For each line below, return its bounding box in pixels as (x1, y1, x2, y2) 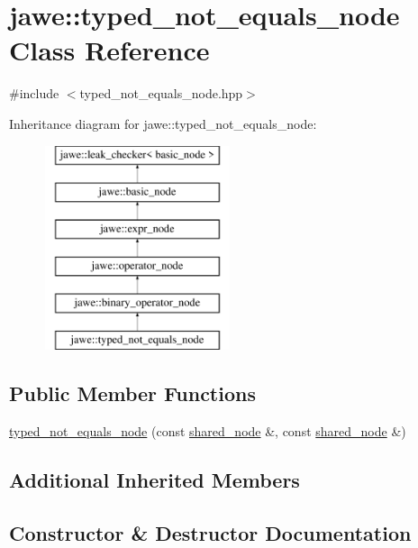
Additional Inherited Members (9, 466, 300, 494)
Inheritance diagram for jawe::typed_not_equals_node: (9, 114, 317, 132)
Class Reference (9, 32, 210, 68)
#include (9, 84, 59, 103)
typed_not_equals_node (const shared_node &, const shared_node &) (9, 422, 406, 441)
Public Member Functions (9, 379, 256, 407)
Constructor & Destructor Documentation (9, 518, 412, 546)
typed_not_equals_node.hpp (79, 84, 243, 103)
